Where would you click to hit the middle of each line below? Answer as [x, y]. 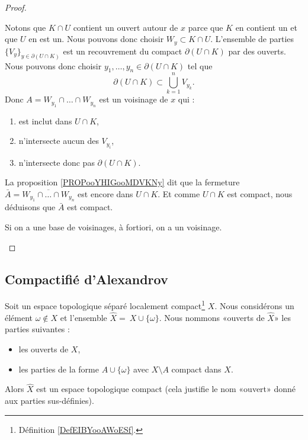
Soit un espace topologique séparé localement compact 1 [105, 305]
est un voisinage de [134, 99]
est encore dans [105, 194]
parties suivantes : [37, 329]
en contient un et [266, 27]
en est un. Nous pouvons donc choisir [96, 39]
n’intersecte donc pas [57, 162]
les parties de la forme [59, 369]
